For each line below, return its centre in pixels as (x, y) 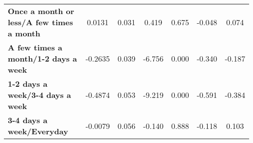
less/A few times (41, 22)
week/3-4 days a (39, 95)
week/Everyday (38, 131)
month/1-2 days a (43, 58)
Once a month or (41, 11)
